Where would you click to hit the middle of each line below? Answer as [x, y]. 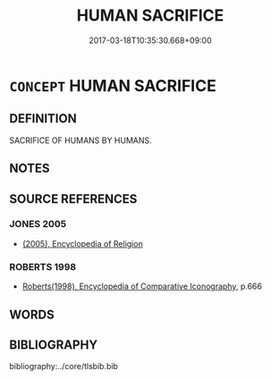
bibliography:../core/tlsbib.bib [64, 367]
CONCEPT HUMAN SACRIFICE [113, 85]
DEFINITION [43, 118]
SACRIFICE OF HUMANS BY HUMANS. [80, 140]
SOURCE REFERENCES [73, 199]
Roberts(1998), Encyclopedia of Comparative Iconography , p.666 [142, 286]
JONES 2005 [38, 224]
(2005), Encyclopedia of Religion [82, 243]
